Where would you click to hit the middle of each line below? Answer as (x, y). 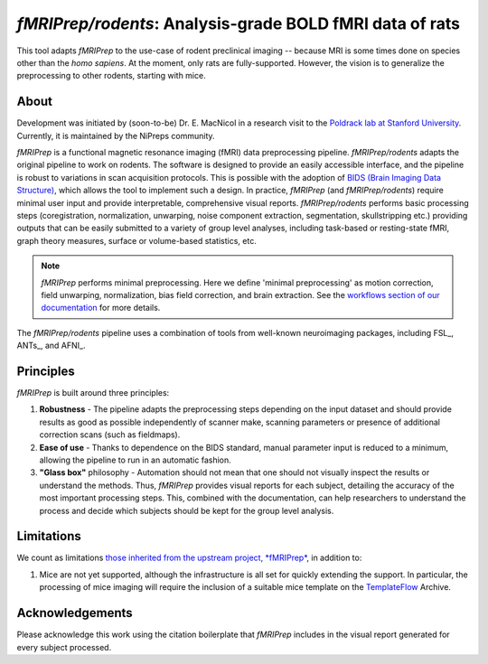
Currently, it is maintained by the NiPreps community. (116, 136)
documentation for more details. (101, 308)
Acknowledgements (75, 613)
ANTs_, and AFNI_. (51, 346)
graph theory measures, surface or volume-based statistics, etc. (136, 240)
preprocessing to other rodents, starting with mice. (112, 76)
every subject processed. (64, 647)
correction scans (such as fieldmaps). (110, 435)
